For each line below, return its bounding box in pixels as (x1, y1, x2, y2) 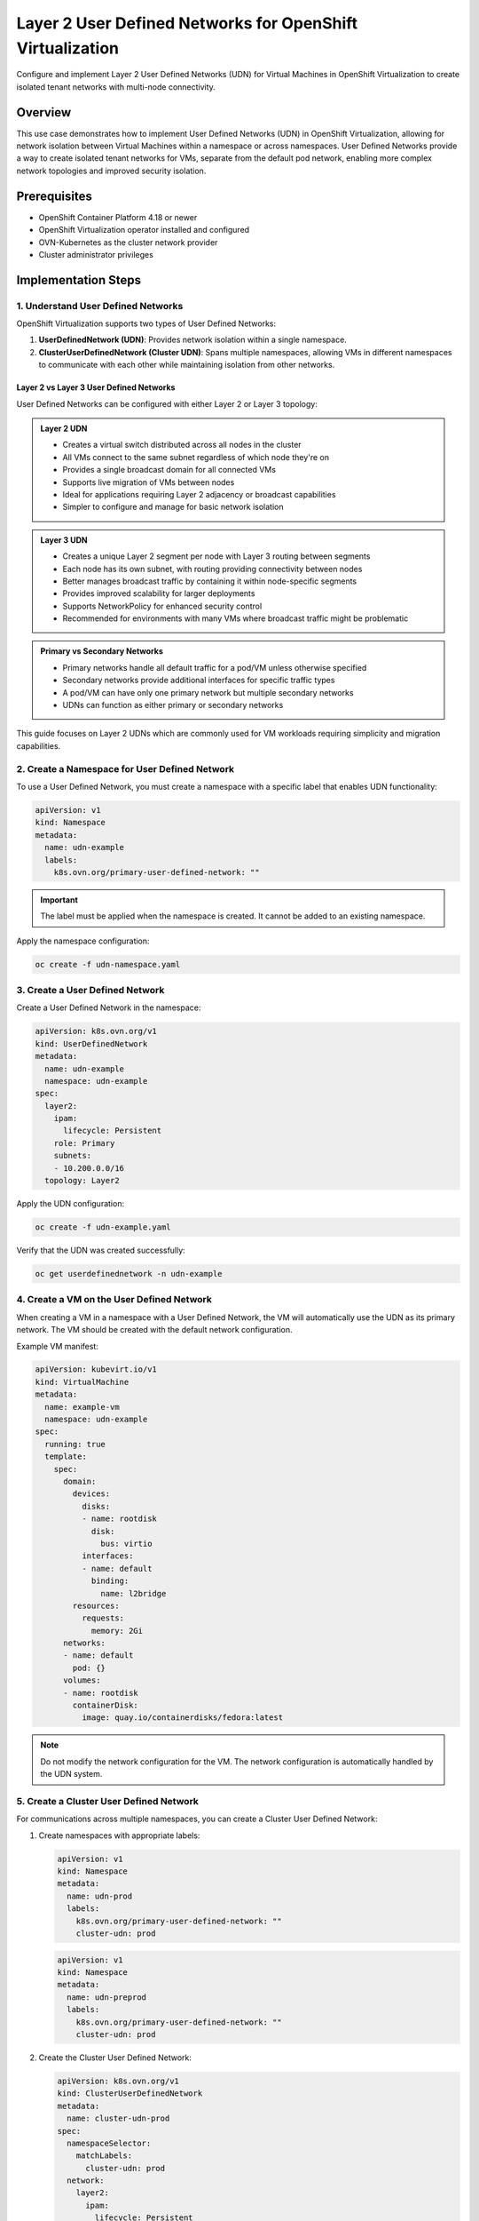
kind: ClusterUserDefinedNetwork (57, 2089, 203, 2098)
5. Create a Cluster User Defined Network (16, 1795, 200, 1807)
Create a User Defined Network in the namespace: (16, 1002, 201, 1013)
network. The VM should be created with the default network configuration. (16, 1325, 293, 1335)
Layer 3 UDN (40, 534, 88, 545)
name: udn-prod (67, 1891, 133, 1901)
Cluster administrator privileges (38, 249, 154, 259)
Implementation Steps (16, 272, 142, 288)
